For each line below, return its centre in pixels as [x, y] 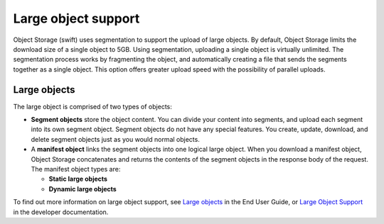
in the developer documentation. [61, 212]
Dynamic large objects [82, 189]
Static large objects [78, 179]
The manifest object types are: [76, 169]
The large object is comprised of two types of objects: [92, 106]
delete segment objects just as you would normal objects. [116, 139]
